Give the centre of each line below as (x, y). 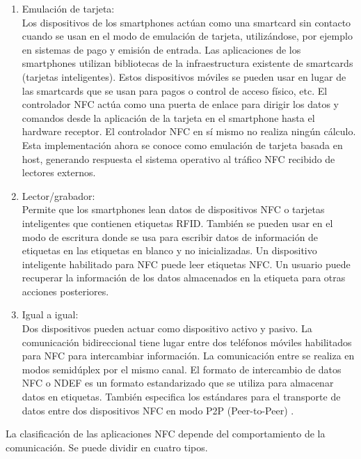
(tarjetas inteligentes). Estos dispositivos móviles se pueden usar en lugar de (184, 76)
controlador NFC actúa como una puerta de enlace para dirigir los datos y (180, 104)
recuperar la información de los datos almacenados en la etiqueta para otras (184, 278)
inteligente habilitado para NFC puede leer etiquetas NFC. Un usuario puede (186, 264)
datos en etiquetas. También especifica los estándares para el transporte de (181, 397)
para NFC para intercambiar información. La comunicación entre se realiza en (188, 356)
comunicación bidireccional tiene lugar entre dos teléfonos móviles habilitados (187, 342)
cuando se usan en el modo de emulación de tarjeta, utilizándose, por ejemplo (187, 36)
